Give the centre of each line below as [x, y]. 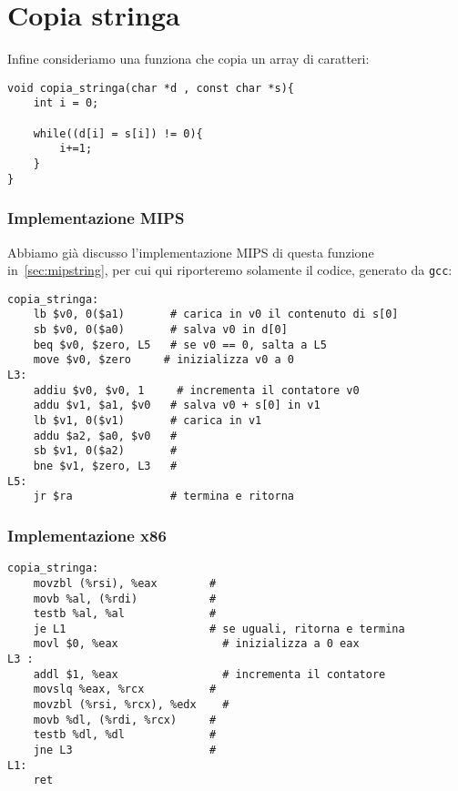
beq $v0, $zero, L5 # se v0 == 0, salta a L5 [180, 345]
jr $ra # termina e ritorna [163, 497]
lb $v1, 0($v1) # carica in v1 [148, 421]
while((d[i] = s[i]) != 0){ [118, 133]
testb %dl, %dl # [125, 735]
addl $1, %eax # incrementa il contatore [209, 674]
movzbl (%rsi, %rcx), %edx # [131, 705]
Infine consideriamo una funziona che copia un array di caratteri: [188, 59]
